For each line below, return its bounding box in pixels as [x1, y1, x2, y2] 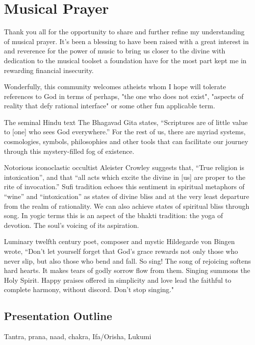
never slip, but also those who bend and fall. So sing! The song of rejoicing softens [4, 255, 251, 266]
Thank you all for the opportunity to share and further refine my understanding [4, 26, 245, 37]
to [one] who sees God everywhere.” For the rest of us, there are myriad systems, [4, 126, 246, 137]
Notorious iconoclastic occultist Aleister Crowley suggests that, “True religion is [4, 162, 244, 172]
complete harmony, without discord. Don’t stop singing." [4, 284, 174, 295]
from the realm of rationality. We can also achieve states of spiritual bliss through [4, 200, 250, 211]
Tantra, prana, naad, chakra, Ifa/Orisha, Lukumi [4, 331, 152, 342]
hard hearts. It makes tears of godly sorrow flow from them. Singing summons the [4, 265, 250, 275]
